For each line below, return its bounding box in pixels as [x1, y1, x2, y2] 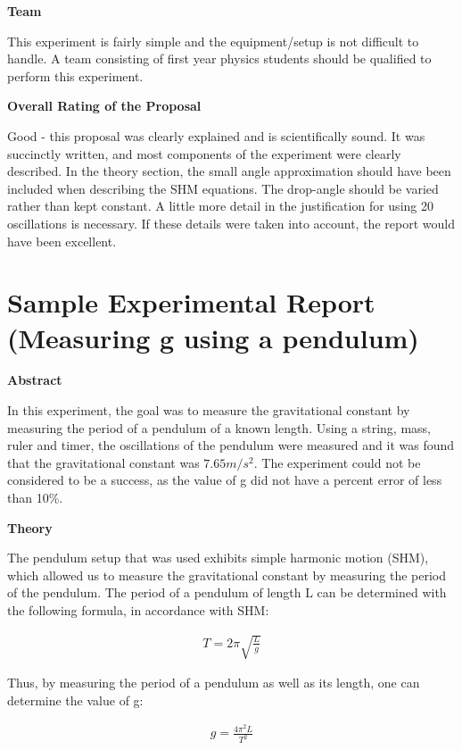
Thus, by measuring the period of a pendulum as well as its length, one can [7, 673, 420, 692]
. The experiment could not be [253, 453, 421, 471]
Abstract [7, 371, 62, 389]
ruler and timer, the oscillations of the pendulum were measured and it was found [7, 436, 455, 454]
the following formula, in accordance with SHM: [7, 600, 269, 619]
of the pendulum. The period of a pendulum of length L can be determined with [7, 583, 447, 602]
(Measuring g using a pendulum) [7, 319, 419, 355]
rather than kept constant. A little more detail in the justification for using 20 [7, 196, 433, 215]
